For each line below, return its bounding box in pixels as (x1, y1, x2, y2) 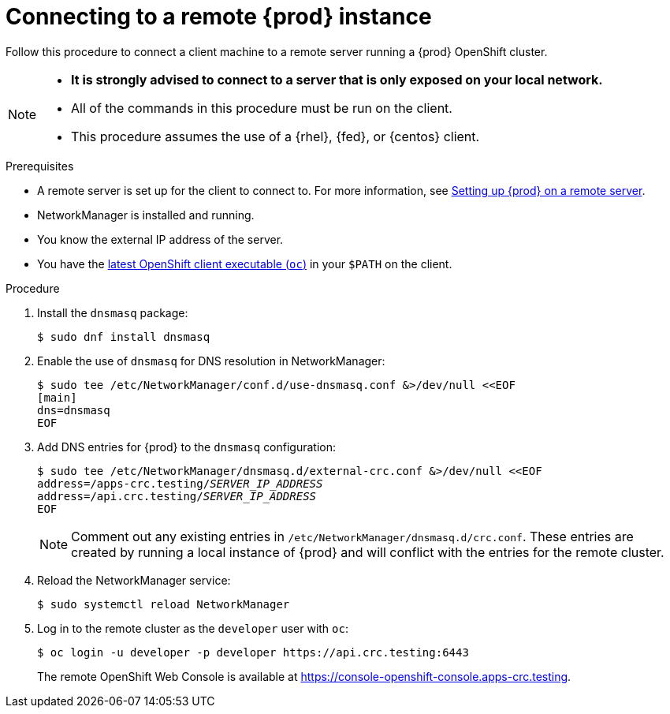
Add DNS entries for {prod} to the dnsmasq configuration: (37, 439, 337, 454)
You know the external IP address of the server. (37, 232, 284, 246)
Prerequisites (6, 159, 74, 173)
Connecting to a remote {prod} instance (6, 3, 432, 30)
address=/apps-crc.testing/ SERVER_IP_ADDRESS (37, 477, 323, 490)
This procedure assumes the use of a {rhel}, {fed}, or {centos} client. (71, 128, 480, 144)
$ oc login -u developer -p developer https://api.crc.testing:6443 (37, 645, 469, 659)
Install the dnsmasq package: (37, 305, 188, 320)
